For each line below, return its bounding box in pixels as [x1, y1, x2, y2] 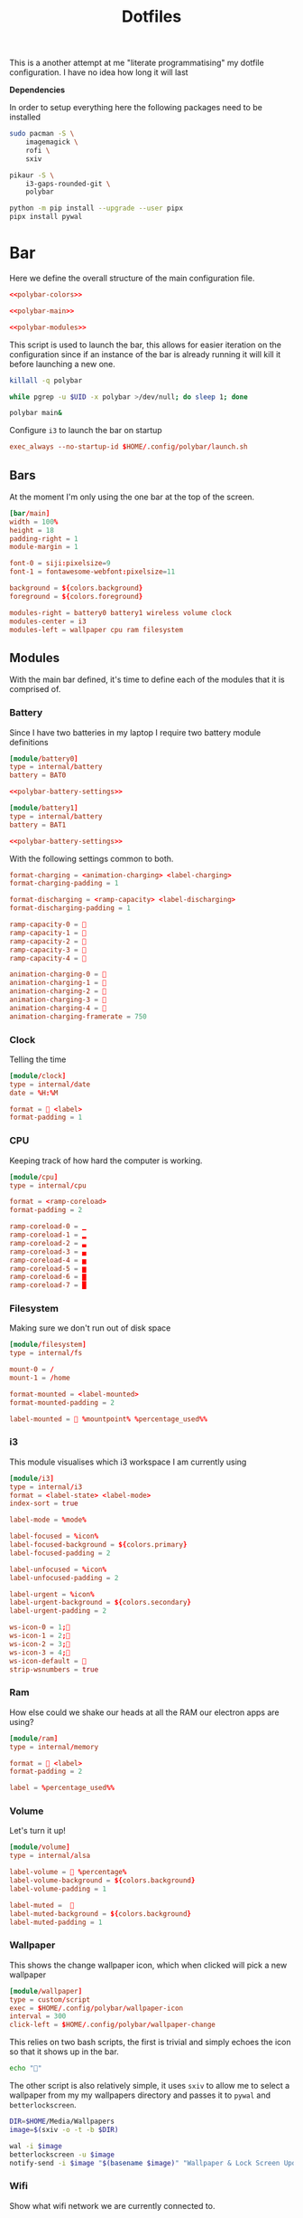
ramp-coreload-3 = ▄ [9, 1246, 87, 1256]
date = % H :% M [9, 1088, 59, 1097]
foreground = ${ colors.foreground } [9, 592, 143, 601]
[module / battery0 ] [9, 754, 78, 763]
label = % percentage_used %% [9, 1784, 115, 1793]
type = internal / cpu [9, 1180, 87, 1190]
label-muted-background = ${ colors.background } [9, 1909, 192, 1919]
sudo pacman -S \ [9, 129, 75, 138]
